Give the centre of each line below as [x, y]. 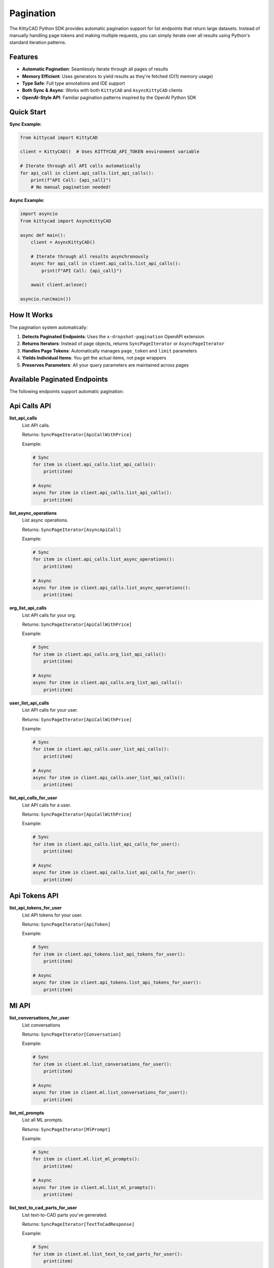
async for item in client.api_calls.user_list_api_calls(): [109, 778]
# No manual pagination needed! [71, 187]
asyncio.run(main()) [45, 299]
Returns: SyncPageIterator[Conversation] [72, 1034]
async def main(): [43, 235]
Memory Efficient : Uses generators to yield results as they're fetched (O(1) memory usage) [117, 76]
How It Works [31, 315]
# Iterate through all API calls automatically [80, 166]
